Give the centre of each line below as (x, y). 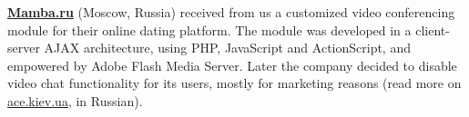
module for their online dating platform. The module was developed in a (209, 29)
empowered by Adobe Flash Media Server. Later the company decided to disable (232, 65)
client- (433, 29)
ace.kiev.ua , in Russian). (75, 100)
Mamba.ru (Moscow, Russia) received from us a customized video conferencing (231, 12)
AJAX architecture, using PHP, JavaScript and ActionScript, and (227, 48)
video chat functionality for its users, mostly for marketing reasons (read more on (234, 83)
